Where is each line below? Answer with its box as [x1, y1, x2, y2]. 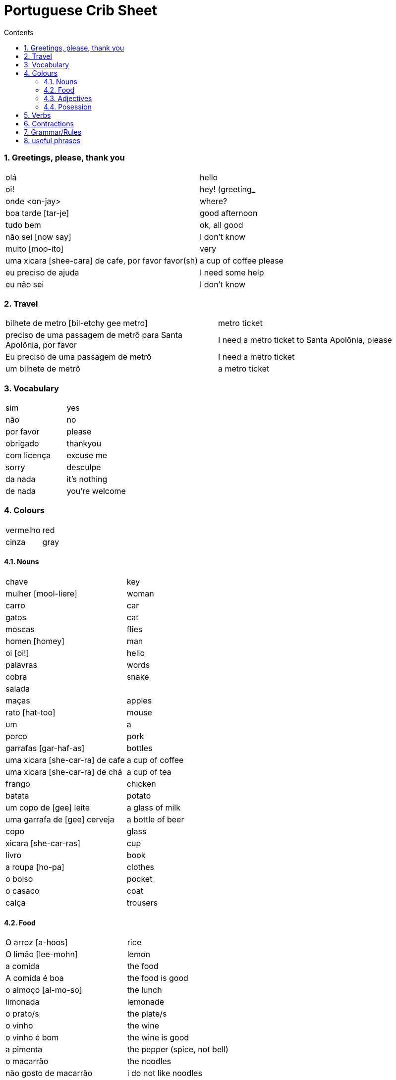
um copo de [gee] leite [5, 802, 90, 812]
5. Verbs [24, 110, 51, 119]
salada [5, 683, 30, 694]
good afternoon [199, 208, 258, 218]
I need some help [199, 267, 264, 277]
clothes [126, 862, 154, 872]
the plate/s [127, 1009, 167, 1019]
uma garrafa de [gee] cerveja [5, 814, 114, 824]
